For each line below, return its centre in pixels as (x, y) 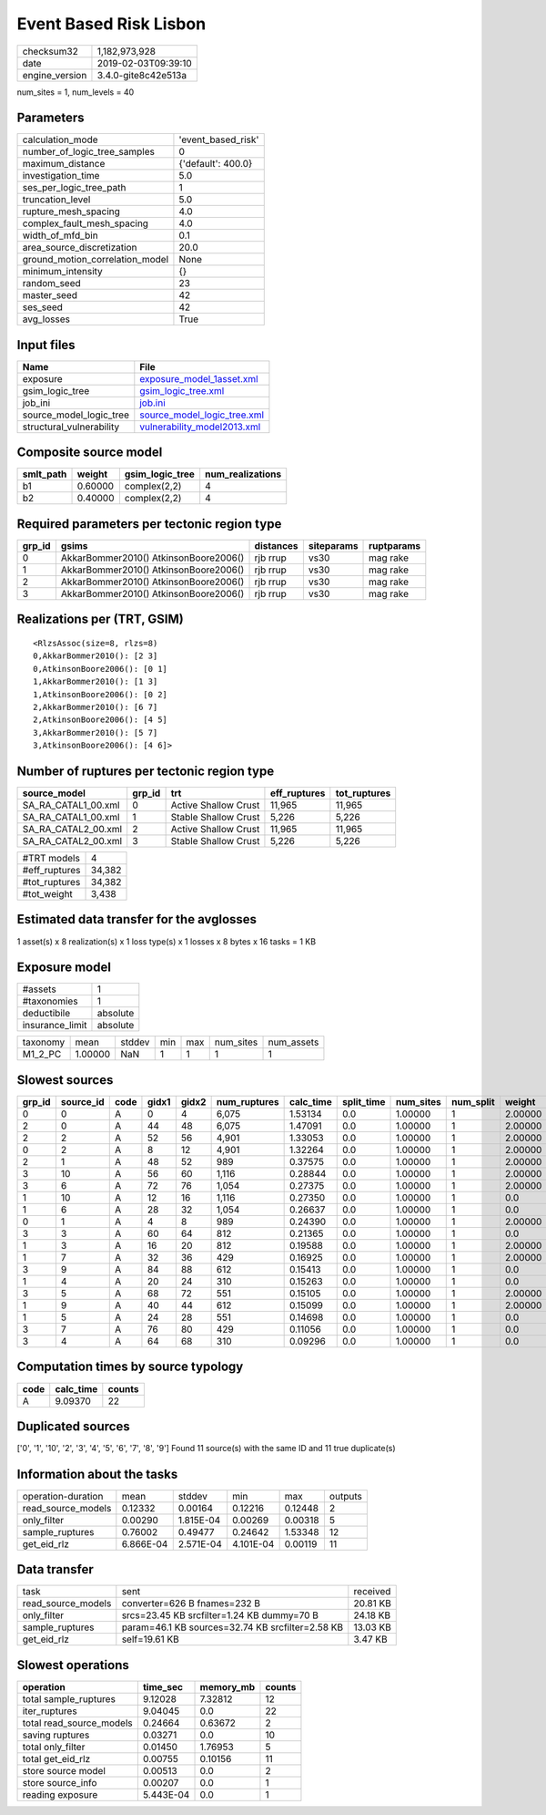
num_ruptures (248, 1101)
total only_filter (54, 1747)
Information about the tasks (97, 1474)
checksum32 (51, 51)
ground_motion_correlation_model (96, 260)
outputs (346, 1496)
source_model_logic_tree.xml (202, 415)
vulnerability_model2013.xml (200, 427)
